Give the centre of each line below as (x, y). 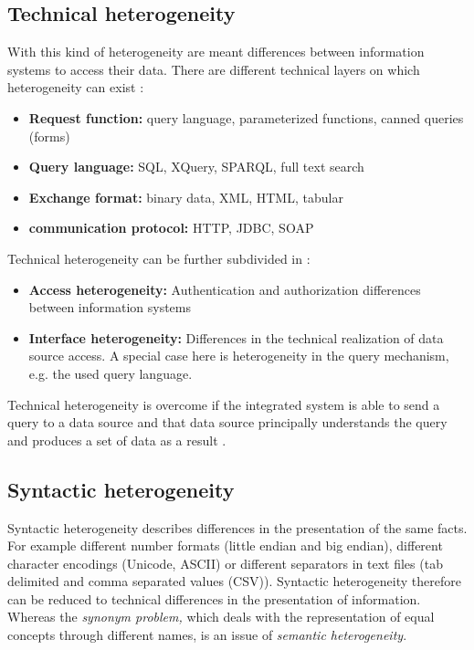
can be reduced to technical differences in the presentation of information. (214, 598)
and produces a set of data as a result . (117, 440)
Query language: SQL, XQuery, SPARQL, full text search (196, 167)
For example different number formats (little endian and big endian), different (225, 545)
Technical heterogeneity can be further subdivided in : (159, 258)
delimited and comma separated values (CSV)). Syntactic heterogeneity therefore (234, 581)
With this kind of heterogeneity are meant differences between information (216, 52)
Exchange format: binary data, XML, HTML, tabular (186, 197)
